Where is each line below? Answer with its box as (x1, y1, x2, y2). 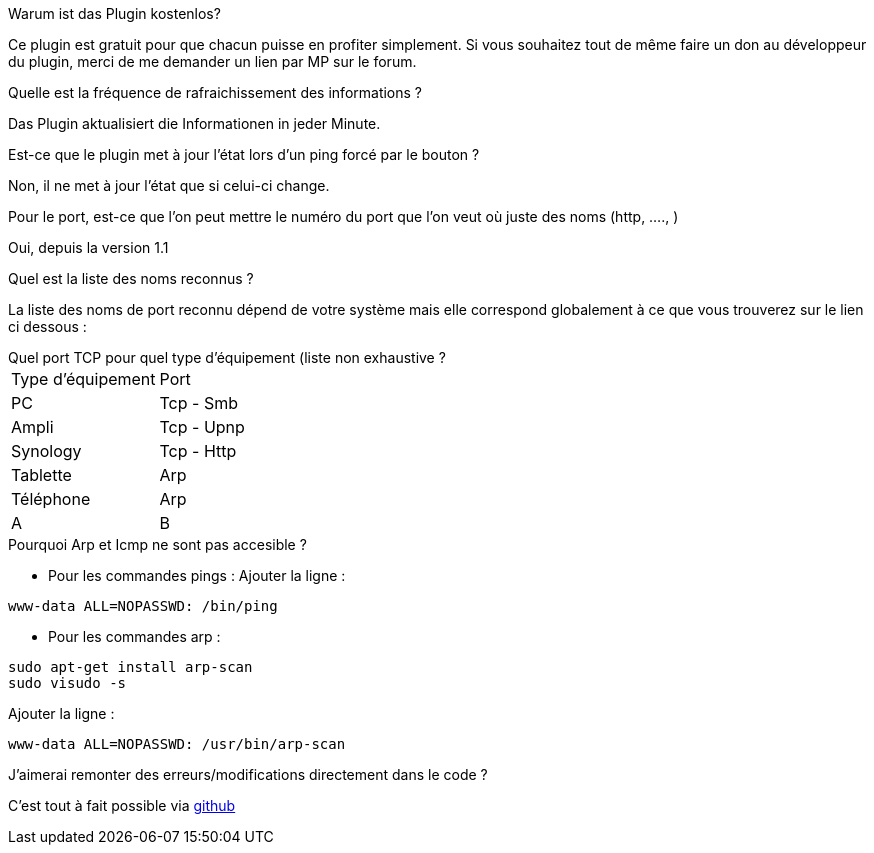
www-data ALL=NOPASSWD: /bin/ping (8, 598, 278, 614)
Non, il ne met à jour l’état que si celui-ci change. (8, 177, 330, 194)
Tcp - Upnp (159, 417, 245, 437)
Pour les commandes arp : (48, 628, 221, 645)
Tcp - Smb (159, 393, 238, 413)
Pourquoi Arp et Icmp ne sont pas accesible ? (8, 536, 307, 553)
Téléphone (11, 489, 91, 509)
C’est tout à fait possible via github (8, 797, 236, 814)
